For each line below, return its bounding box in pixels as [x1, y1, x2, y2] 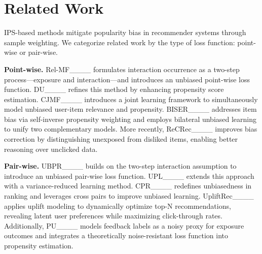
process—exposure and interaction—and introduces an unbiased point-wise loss [4, 74, 250, 84]
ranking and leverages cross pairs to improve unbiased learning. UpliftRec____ [4, 190, 254, 201]
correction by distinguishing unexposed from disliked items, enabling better [4, 134, 238, 144]
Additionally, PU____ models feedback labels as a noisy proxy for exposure [4, 220, 244, 231]
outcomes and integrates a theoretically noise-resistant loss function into [4, 230, 229, 241]
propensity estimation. [4, 240, 73, 250]
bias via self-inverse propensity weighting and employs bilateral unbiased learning [4, 113, 257, 124]
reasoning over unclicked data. [4, 143, 98, 154]
